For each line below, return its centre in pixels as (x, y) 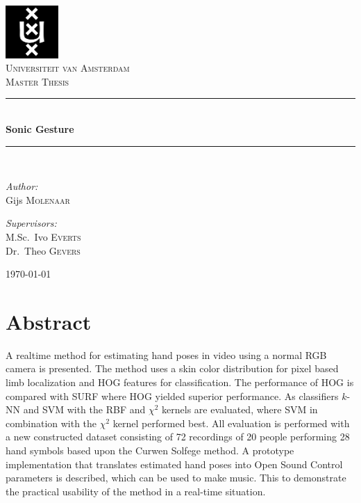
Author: (22, 186)
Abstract (49, 321)
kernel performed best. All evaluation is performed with (231, 423)
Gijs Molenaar (38, 199)
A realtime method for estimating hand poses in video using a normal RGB (166, 354)
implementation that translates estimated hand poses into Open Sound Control (174, 464)
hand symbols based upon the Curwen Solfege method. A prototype (150, 450)
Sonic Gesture (40, 128)
